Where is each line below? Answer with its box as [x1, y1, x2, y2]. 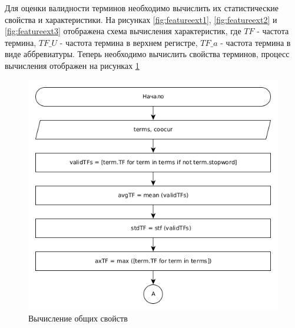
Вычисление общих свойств [28, 312, 128, 324]
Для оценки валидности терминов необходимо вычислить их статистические [5, 2, 279, 14]
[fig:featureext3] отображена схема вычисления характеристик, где [5, 25, 241, 37]
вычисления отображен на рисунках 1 [5, 59, 140, 71]
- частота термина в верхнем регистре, [59, 36, 198, 48]
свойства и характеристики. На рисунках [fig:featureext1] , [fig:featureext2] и [5, 13, 277, 25]
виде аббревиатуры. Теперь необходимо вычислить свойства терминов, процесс [5, 48, 290, 60]
